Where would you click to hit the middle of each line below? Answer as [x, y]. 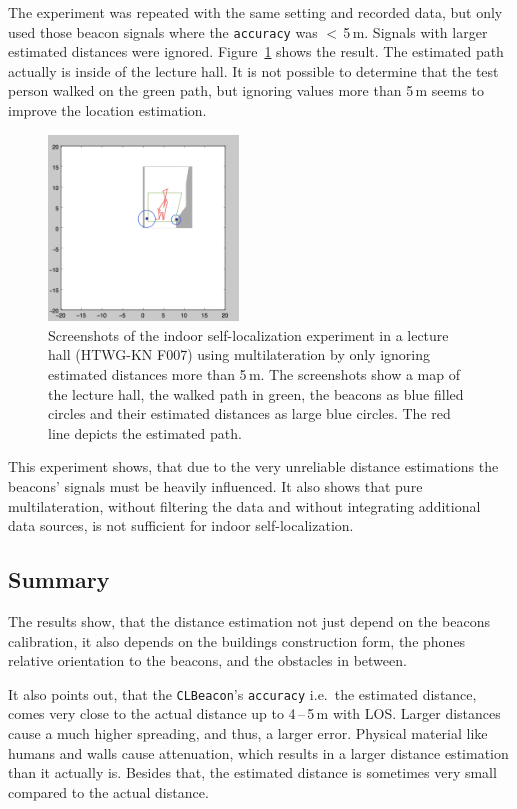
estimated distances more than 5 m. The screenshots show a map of [254, 373]
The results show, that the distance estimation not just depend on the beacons [249, 620]
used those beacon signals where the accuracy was [163, 31]
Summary [59, 579]
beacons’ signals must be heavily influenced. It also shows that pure [215, 485]
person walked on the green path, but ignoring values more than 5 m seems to [246, 90]
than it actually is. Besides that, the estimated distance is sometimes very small [252, 772]
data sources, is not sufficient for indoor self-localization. [181, 525]
